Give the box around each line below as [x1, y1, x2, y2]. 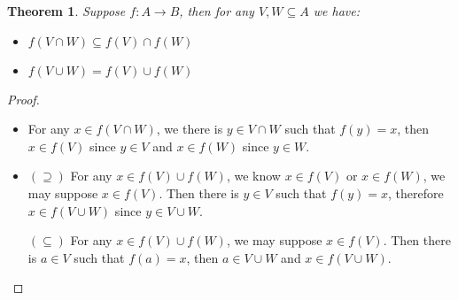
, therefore [388, 183, 444, 202]
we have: [313, 2, 360, 19]
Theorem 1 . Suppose [7, 2, 126, 19]
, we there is [156, 119, 223, 138]
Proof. [7, 89, 40, 108]
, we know [226, 166, 281, 185]
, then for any [179, 2, 254, 19]
